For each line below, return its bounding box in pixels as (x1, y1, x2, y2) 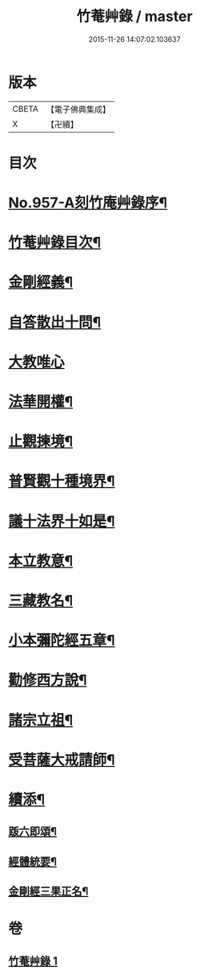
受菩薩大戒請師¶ (8, 751, 115, 768)
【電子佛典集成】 (46, 104, 111, 115)
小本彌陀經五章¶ (8, 632, 115, 649)
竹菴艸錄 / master (76, 7, 193, 26)
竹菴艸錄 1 (8, 954, 58, 968)
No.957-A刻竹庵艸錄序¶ (8, 194, 168, 212)
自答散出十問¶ (8, 313, 102, 331)
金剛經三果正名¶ (8, 885, 89, 899)
